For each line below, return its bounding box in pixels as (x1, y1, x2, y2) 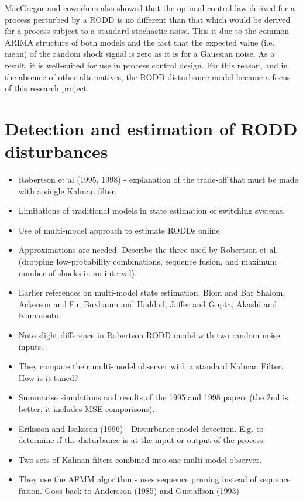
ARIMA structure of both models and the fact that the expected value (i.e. (5, 36, 275, 48)
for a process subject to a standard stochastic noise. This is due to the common (5, 25, 290, 37)
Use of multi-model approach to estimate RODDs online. (18, 224, 222, 236)
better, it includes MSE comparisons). (18, 402, 155, 414)
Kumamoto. (18, 309, 61, 321)
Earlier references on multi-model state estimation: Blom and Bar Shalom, (18, 286, 285, 298)
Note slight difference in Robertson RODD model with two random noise (18, 329, 280, 341)
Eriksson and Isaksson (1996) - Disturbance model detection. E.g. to (18, 422, 264, 434)
